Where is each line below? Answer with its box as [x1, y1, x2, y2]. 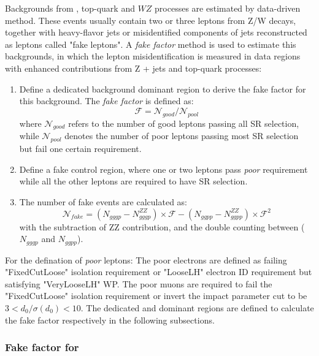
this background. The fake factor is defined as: [19, 94, 194, 107]
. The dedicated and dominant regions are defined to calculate [80, 301, 314, 314]
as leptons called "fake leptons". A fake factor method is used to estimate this [5, 37, 296, 50]
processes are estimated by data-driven [155, 2, 301, 14]
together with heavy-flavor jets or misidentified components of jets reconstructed [5, 26, 307, 39]
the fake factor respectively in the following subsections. [5, 313, 215, 326]
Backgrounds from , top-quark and [5, 2, 135, 14]
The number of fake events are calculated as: [19, 195, 187, 208]
